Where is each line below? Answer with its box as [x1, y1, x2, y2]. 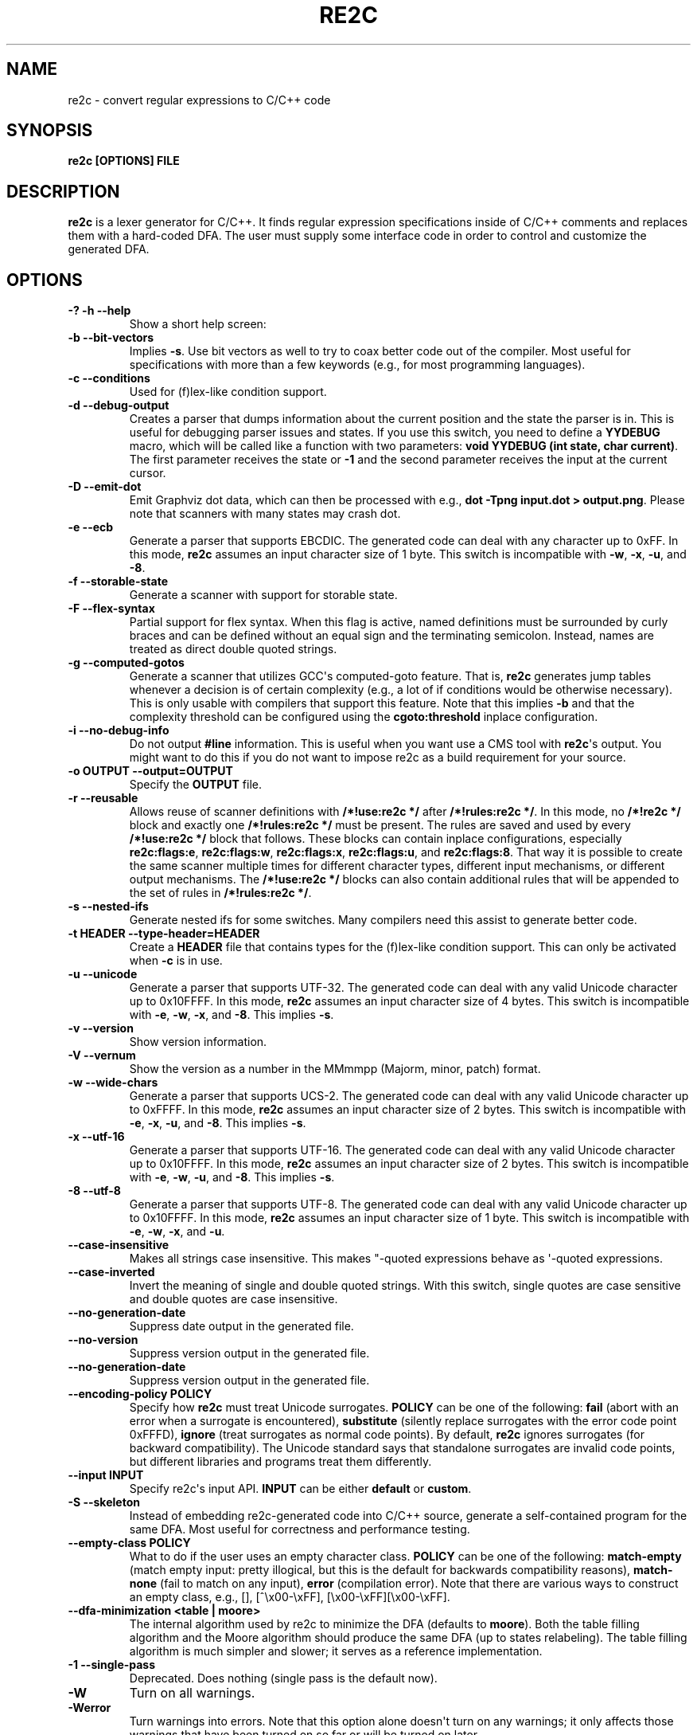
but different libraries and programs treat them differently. [129, 1455, 432, 1469]
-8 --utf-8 [68, 1184, 121, 1198]
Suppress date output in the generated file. [129, 1319, 354, 1334]
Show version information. [129, 1035, 267, 1049]
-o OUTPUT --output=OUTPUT [68, 764, 233, 778]
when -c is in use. [129, 954, 223, 968]
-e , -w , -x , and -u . [129, 1224, 225, 1239]
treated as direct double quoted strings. [129, 642, 337, 656]
